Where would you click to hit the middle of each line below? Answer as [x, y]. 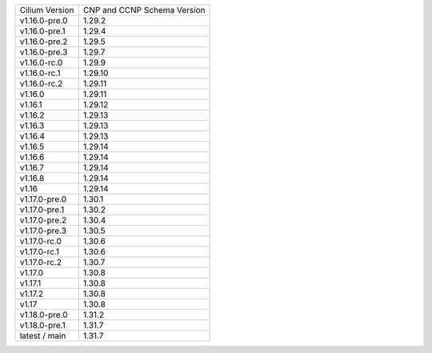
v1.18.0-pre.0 [44, 315]
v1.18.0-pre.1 [42, 325]
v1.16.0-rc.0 [41, 62]
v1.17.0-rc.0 [40, 241]
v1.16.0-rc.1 [40, 73]
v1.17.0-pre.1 [42, 210]
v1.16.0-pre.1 [42, 31]
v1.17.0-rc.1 [40, 252]
